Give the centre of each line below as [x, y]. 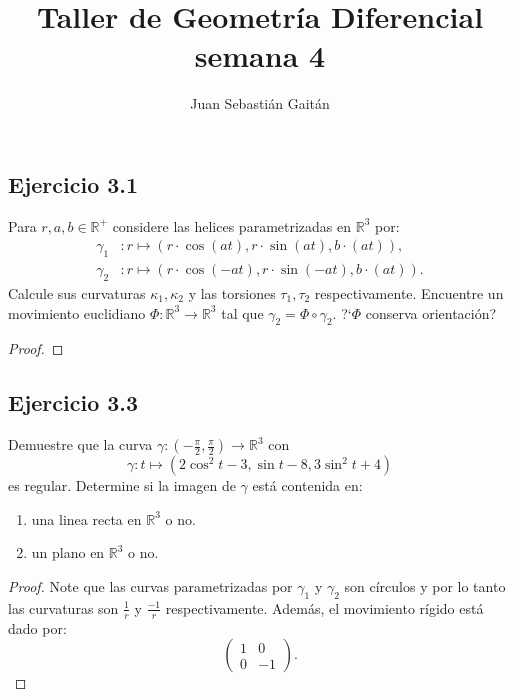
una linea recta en [86, 518]
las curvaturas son [63, 607]
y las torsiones [232, 292]
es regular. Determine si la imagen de [122, 485]
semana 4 [260, 55]
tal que [242, 312]
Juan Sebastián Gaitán [260, 103]
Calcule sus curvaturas [77, 292]
